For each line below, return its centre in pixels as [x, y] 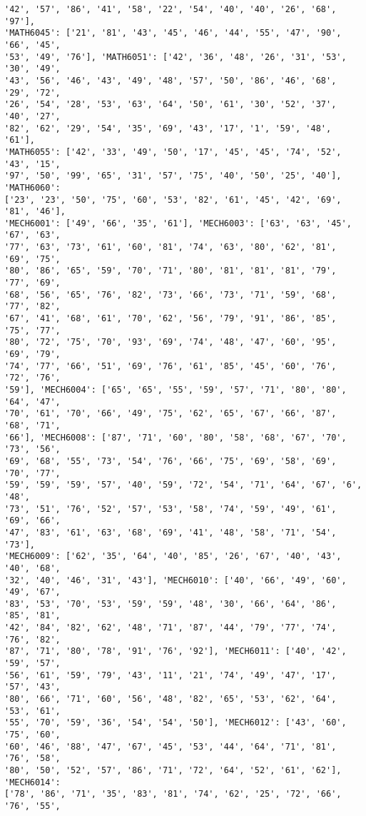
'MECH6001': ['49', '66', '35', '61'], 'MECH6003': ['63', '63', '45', [178, 223]
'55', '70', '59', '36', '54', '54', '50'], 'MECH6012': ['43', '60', [176, 723]
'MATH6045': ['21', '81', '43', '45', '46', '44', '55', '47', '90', [173, 33]
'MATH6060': [32, 187]
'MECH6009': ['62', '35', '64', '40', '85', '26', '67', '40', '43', [173, 556]
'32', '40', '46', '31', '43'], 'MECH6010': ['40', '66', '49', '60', [176, 580]
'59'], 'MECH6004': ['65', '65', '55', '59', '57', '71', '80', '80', [176, 390]
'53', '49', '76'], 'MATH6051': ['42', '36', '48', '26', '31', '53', [176, 57]
